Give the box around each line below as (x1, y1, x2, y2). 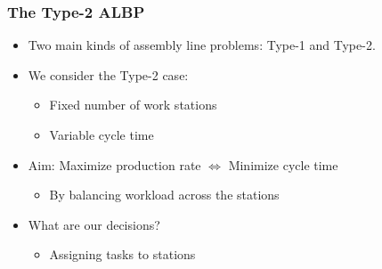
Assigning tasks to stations (49, 245, 196, 264)
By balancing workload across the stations (49, 185, 280, 204)
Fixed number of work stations (49, 95, 217, 114)
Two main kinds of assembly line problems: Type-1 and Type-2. (28, 36, 376, 54)
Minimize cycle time (228, 155, 338, 174)
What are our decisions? (28, 215, 160, 233)
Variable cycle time (49, 126, 154, 143)
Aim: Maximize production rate (28, 155, 201, 174)
